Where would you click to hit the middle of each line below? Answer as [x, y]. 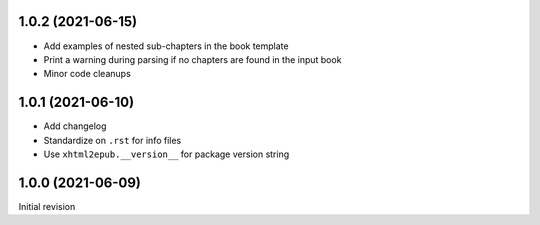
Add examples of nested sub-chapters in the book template [166, 46]
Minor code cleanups [87, 74]
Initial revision [47, 206]
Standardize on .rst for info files [112, 140]
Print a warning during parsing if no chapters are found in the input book [192, 59]
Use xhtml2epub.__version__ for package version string [166, 154]
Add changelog [75, 126]
